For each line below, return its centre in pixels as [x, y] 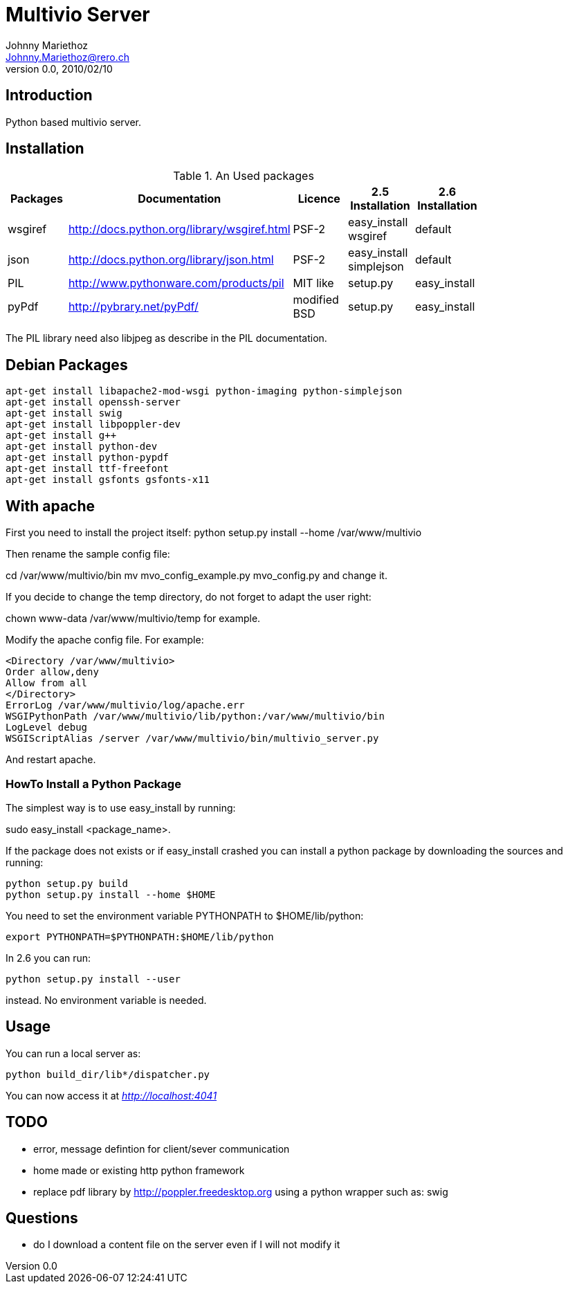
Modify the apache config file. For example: [105, 640]
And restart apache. [51, 760]
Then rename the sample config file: [88, 554]
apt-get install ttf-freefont [88, 469]
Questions [42, 1218]
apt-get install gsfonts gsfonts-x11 [108, 480]
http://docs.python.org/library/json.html [171, 260]
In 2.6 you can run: [48, 958]
